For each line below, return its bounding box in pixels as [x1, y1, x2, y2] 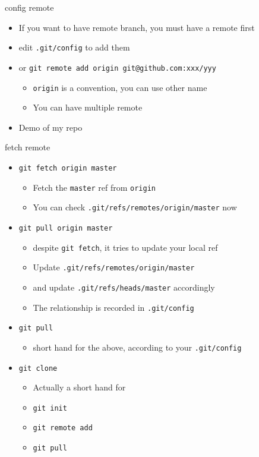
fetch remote [5, 141, 50, 153]
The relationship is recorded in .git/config [33, 301, 194, 313]
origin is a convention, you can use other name [33, 81, 207, 93]
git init [33, 404, 67, 412]
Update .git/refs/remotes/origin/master [33, 261, 195, 273]
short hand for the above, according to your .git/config [33, 341, 242, 353]
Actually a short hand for [33, 381, 126, 393]
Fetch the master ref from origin [33, 181, 156, 193]
